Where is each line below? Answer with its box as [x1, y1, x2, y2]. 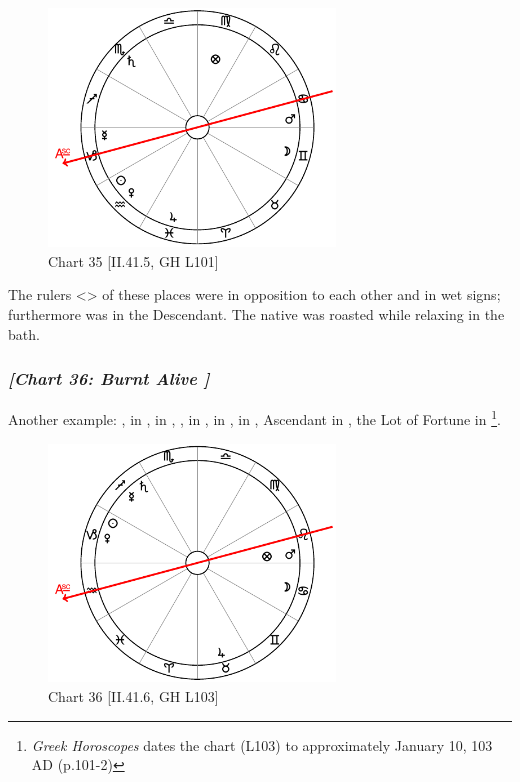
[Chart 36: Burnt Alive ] [8, 366, 210, 391]
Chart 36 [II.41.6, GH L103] [48, 685, 219, 706]
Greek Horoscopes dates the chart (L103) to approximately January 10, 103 [31, 734, 493, 755]
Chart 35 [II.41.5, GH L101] [48, 250, 219, 271]
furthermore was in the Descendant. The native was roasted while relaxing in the [8, 304, 505, 324]
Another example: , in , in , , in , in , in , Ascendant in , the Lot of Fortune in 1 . [8, 406, 501, 430]
